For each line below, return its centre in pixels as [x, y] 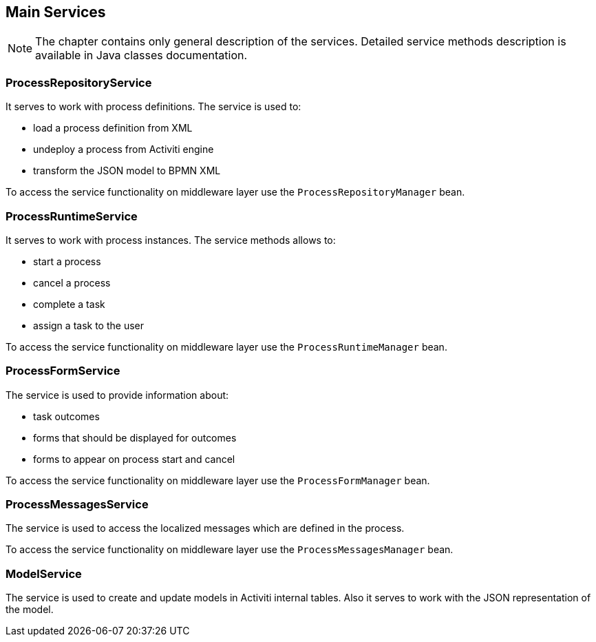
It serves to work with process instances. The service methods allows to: [171, 240]
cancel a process [72, 282]
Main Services [56, 12]
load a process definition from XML [113, 128]
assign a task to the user [88, 325]
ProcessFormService [63, 371]
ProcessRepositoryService [79, 82]
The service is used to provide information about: [117, 395]
